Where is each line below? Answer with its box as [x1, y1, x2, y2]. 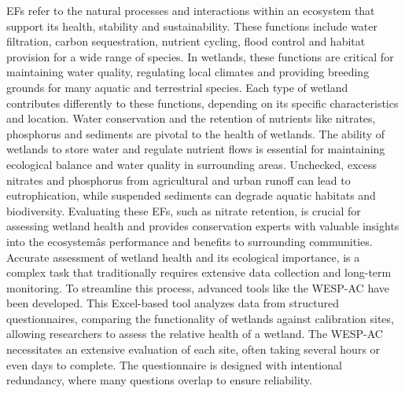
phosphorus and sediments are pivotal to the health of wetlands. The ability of [6, 125, 385, 141]
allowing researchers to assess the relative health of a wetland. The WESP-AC [6, 325, 383, 342]
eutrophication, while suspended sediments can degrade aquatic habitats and [6, 187, 376, 204]
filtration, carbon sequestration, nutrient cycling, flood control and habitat [6, 33, 366, 50]
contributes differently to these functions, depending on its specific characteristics [6, 94, 399, 111]
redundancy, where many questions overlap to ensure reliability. [6, 372, 312, 388]
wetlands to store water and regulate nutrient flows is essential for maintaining [6, 141, 385, 157]
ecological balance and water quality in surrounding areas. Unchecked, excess [6, 156, 377, 172]
